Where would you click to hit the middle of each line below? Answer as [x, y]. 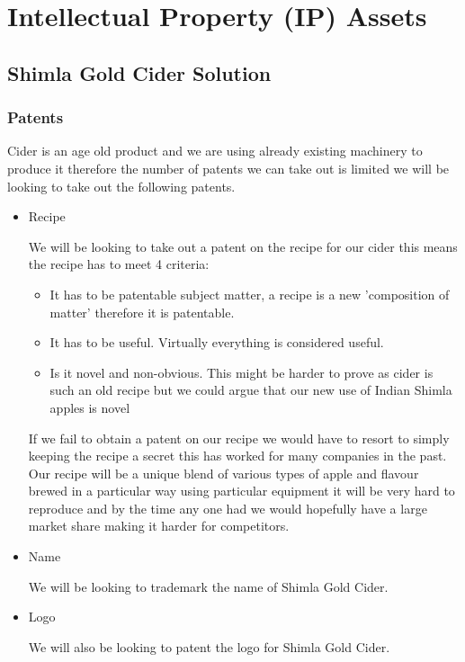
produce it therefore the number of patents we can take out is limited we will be [228, 168]
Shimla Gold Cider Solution [139, 72]
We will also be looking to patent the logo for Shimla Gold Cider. [209, 646]
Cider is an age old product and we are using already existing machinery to [215, 151]
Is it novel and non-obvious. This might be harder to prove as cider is [241, 372]
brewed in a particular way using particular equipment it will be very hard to [241, 491]
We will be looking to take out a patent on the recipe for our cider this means [243, 246]
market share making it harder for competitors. [159, 526]
